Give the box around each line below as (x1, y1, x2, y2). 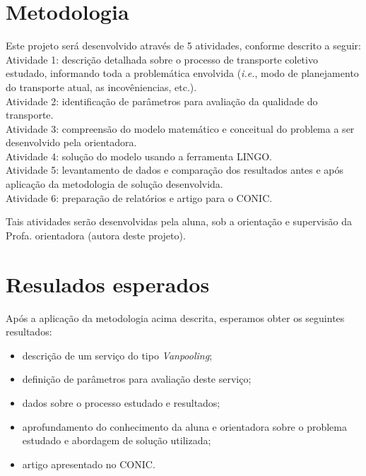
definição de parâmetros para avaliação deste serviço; (22, 371, 252, 386)
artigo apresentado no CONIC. (22, 456, 155, 471)
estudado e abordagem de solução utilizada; (22, 433, 211, 448)
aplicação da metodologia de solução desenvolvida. (6, 177, 223, 191)
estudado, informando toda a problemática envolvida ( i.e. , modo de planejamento (6, 66, 359, 81)
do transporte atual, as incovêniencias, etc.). (6, 79, 197, 94)
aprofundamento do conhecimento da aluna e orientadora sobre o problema (22, 419, 347, 434)
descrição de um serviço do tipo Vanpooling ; (22, 347, 213, 362)
